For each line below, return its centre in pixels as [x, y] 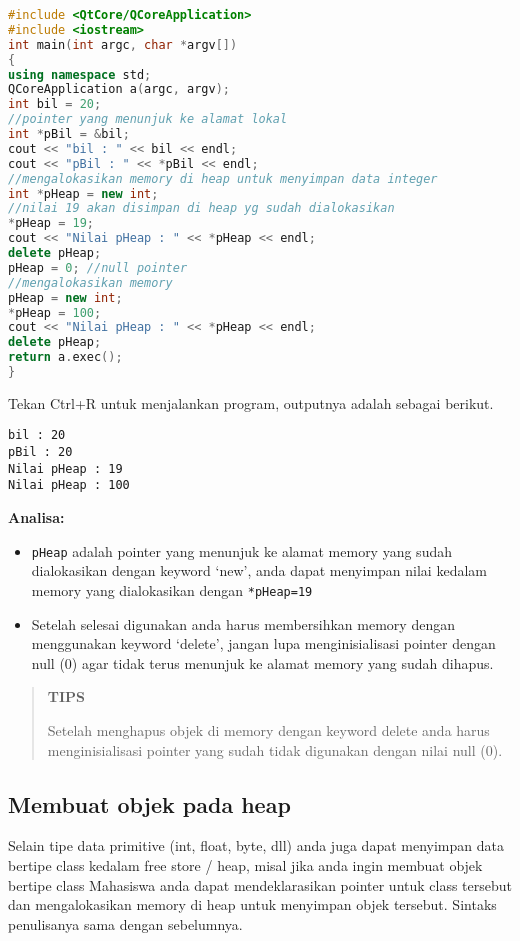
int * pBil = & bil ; [69, 134]
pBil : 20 [40, 452]
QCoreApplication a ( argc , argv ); [119, 89]
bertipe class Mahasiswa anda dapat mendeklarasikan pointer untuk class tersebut [260, 884]
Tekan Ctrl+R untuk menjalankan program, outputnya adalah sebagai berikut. [251, 402]
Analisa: [36, 517]
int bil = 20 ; [55, 104]
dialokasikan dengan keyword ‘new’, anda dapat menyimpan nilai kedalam [259, 570]
